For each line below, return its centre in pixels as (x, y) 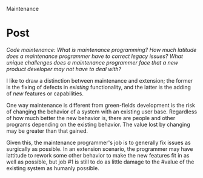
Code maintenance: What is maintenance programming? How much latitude (101, 49)
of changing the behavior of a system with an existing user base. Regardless (102, 112)
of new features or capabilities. (45, 94)
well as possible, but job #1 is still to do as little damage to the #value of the (100, 162)
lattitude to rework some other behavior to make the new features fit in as (98, 155)
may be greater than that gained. (47, 131)
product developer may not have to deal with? (64, 69)
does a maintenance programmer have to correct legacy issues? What (95, 56)
